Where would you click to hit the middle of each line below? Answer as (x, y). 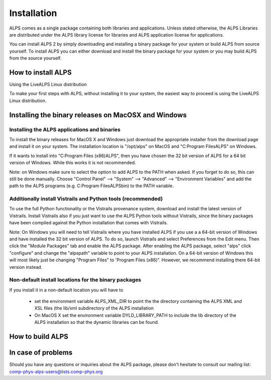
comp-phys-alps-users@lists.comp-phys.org (56, 371)
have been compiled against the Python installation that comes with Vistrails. (89, 223)
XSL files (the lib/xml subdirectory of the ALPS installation (94, 308)
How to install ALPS (41, 72)
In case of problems (41, 353)
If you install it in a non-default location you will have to (66, 290)
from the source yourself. (35, 58)
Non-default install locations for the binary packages (75, 280)
